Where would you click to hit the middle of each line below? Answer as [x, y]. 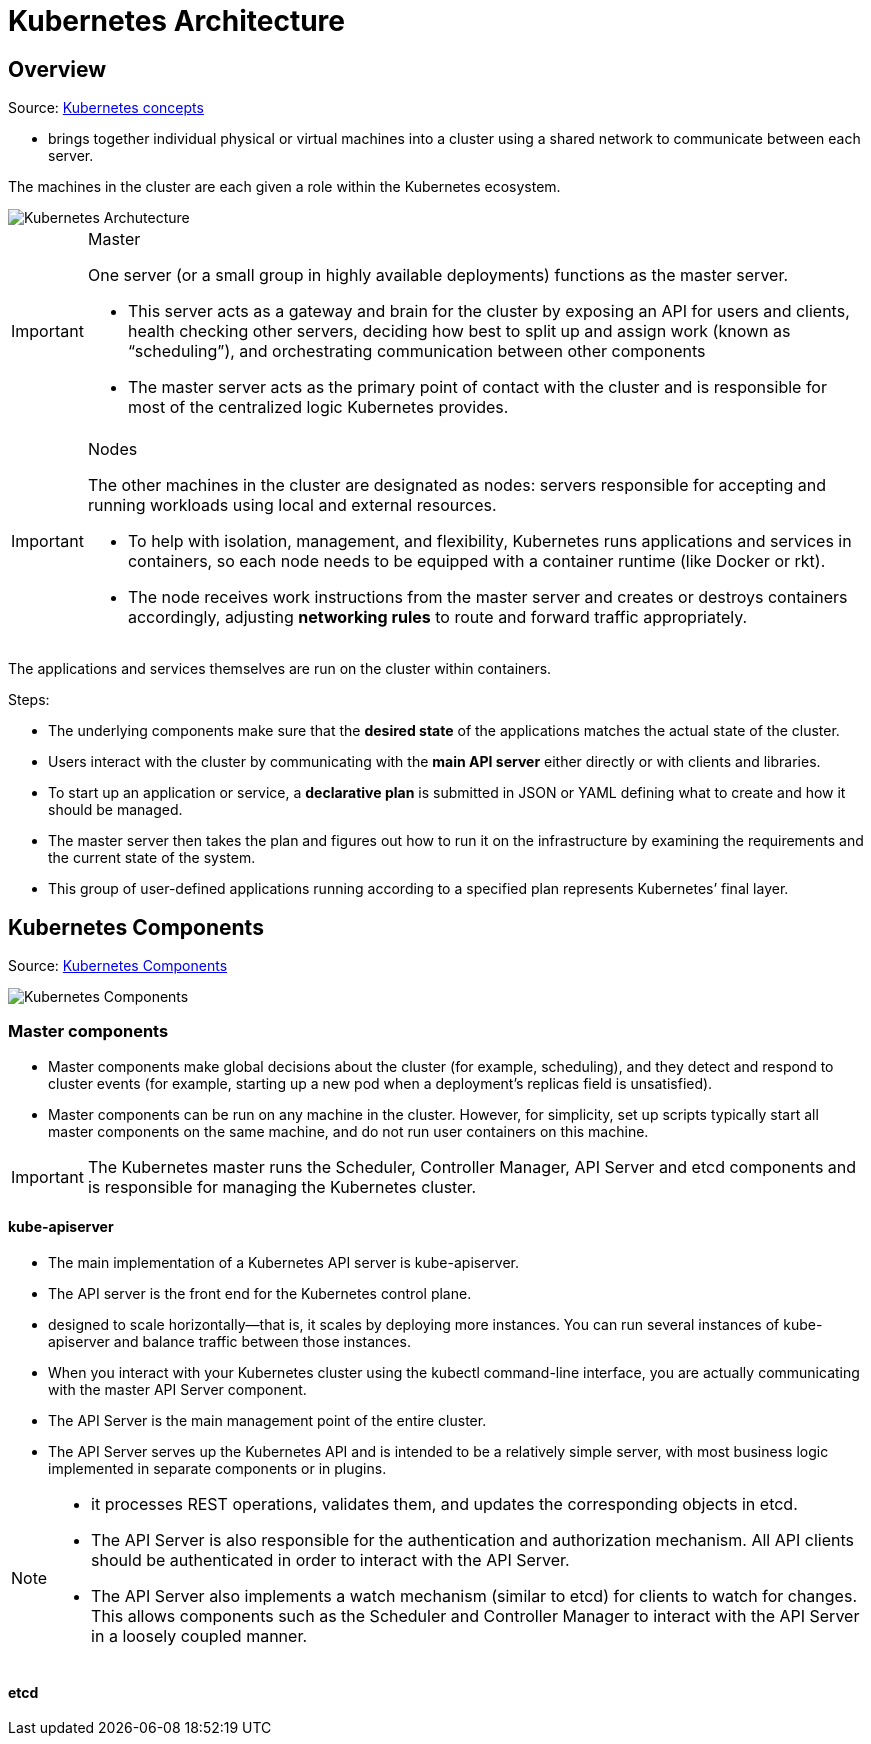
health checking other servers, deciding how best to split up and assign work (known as [459, 331]
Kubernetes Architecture [176, 21]
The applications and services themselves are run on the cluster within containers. [280, 669]
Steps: [29, 700]
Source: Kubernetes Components [118, 966]
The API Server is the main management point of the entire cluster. [267, 1420]
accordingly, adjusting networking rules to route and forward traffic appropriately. [437, 617]
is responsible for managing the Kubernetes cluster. [282, 1186]
